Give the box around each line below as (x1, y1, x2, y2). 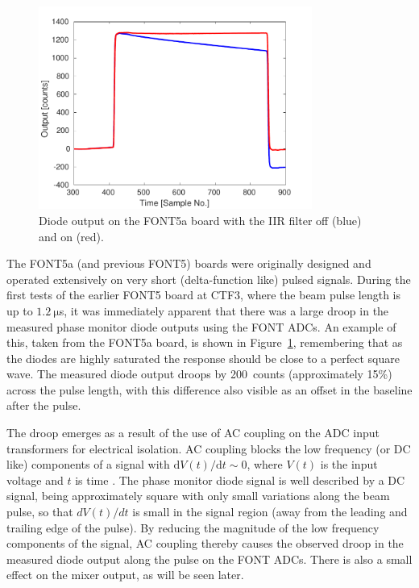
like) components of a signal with (6, 456, 170, 473)
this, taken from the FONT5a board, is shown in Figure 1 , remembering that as (6, 334, 403, 351)
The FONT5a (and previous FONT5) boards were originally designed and (6, 255, 371, 272)
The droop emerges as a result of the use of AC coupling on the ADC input (6, 424, 380, 441)
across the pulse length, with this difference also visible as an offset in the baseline (6, 381, 413, 398)
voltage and (6, 471, 64, 488)
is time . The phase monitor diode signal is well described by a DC (75, 471, 405, 488)
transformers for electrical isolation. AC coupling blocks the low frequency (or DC (6, 440, 411, 457)
